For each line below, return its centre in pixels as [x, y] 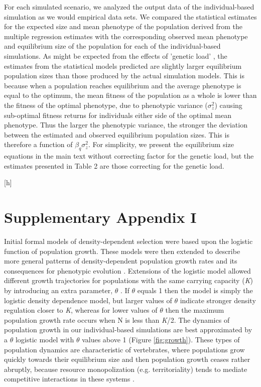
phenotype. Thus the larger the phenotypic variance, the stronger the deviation [126, 125]
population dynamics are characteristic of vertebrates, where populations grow [124, 349]
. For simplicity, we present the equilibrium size [161, 144]
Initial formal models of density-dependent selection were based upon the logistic [128, 241]
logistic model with [45, 339]
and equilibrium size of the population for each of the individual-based [112, 46]
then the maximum [195, 310]
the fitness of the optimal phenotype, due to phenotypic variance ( [106, 105]
